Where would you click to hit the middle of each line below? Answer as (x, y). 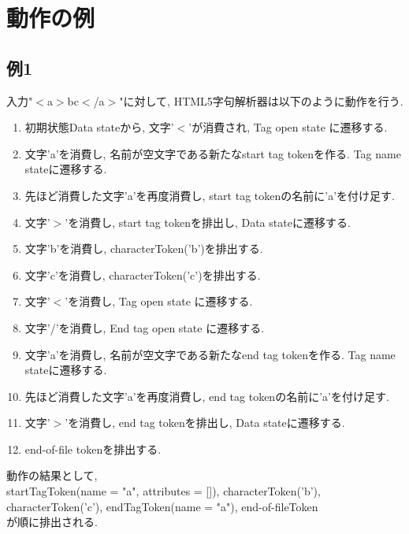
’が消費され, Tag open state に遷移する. (288, 127)
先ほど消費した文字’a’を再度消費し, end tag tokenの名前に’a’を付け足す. (207, 396)
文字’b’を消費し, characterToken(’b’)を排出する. (144, 248)
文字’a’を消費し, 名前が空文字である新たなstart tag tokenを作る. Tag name (213, 153)
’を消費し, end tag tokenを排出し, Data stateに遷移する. (205, 423)
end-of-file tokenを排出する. (93, 449)
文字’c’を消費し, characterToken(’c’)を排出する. (143, 274)
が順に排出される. (52, 522)
